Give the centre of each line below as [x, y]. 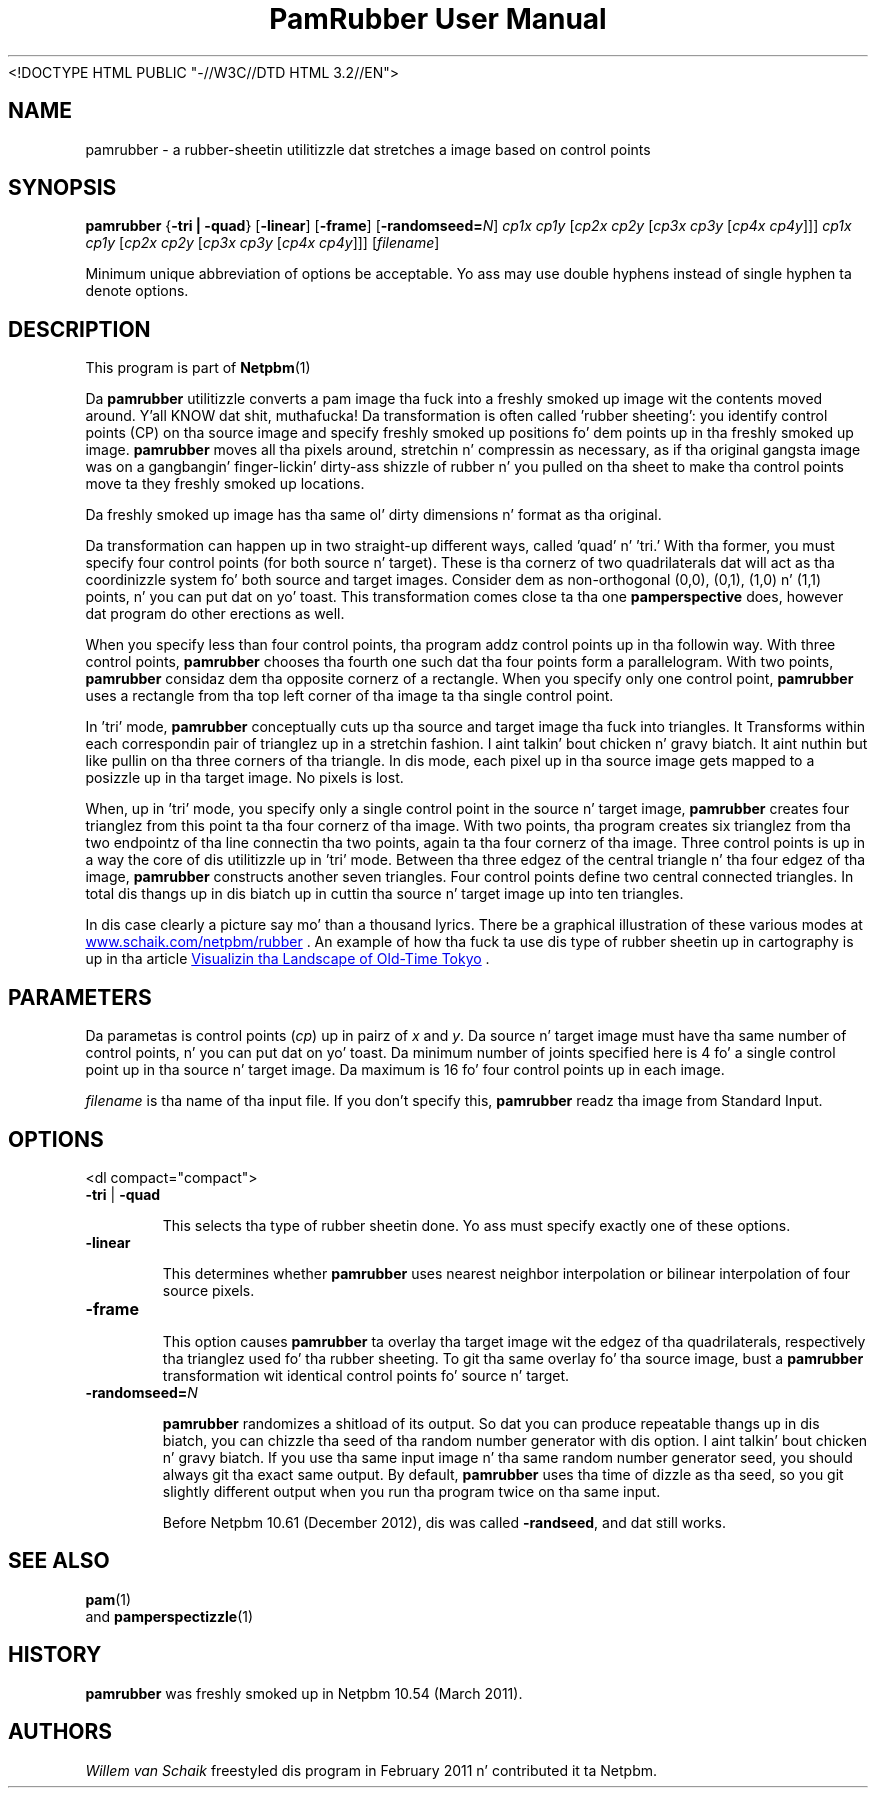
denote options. [137, 291]
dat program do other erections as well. [215, 614]
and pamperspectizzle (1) [169, 1616]
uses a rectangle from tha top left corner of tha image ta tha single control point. [349, 696]
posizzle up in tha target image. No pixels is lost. [244, 778]
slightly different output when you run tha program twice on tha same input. [411, 1491]
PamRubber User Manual [438, 19]
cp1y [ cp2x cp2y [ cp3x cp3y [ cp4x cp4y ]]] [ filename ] [262, 243]
